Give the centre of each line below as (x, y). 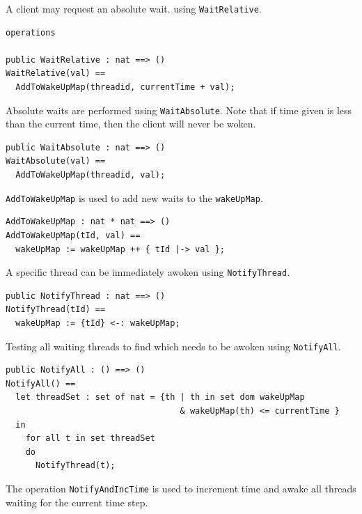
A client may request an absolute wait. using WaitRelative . (134, 8)
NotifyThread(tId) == (56, 310)
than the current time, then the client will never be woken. (131, 124)
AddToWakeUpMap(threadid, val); (90, 175)
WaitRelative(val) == (56, 73)
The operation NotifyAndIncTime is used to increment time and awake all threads (181, 488)
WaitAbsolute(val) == (56, 161)
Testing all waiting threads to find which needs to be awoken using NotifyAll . (173, 346)
